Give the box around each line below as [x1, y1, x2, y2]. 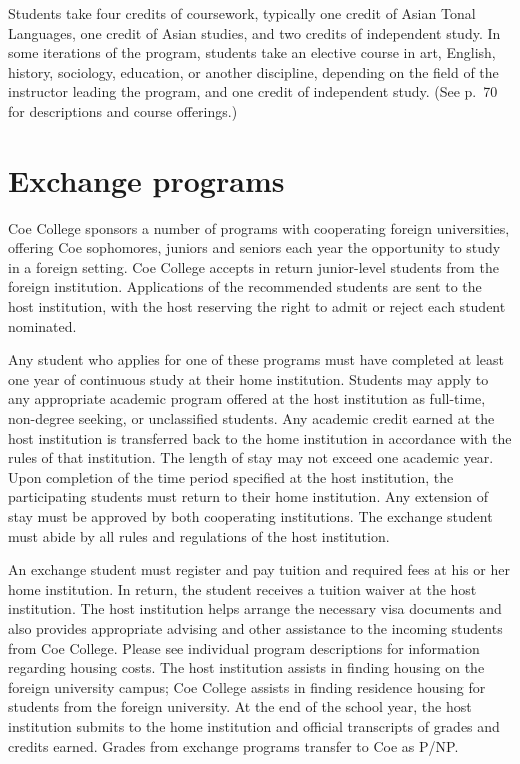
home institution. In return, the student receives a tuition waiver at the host [8, 578, 477, 599]
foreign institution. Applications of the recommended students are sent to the [8, 276, 482, 297]
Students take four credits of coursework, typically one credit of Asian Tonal [8, 3, 476, 23]
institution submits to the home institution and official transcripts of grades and [8, 715, 500, 736]
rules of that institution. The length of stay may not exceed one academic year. [8, 447, 494, 468]
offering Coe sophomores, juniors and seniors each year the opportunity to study [8, 237, 501, 258]
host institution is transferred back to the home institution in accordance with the [8, 427, 512, 448]
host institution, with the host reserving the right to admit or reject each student [8, 296, 506, 317]
